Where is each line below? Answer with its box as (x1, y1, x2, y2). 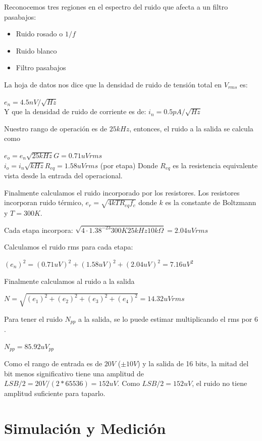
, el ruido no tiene (192, 378, 247, 388)
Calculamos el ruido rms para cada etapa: (4, 241, 133, 252)
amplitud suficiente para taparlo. (4, 388, 106, 399)
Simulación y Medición (4, 417, 166, 438)
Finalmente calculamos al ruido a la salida (4, 275, 135, 286)
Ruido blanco (16, 45, 57, 56)
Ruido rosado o (16, 28, 63, 39)
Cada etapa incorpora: (4, 224, 73, 235)
